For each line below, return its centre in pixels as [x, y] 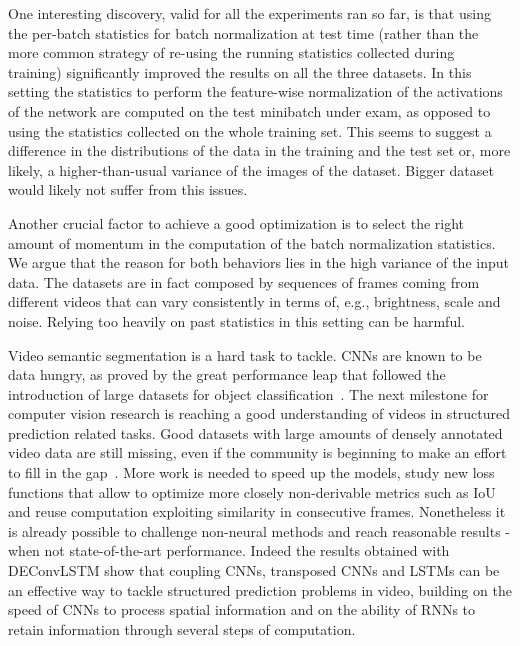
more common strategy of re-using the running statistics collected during [231, 52]
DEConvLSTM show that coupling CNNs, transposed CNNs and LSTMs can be [254, 570]
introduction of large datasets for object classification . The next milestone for [248, 393]
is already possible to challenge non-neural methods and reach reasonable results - [259, 530]
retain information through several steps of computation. [182, 628]
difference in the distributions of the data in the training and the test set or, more [259, 150]
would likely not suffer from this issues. [128, 189]
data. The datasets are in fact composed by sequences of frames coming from [244, 281]
